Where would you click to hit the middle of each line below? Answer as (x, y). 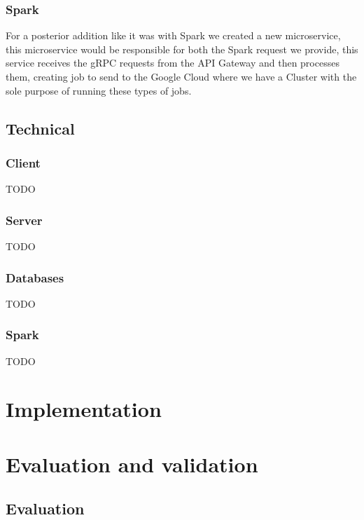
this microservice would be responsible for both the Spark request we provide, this (182, 49)
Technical (40, 128)
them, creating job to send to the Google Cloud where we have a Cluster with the (181, 76)
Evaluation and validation (132, 464)
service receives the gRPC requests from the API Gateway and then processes (173, 63)
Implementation (84, 409)
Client (23, 162)
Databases (35, 277)
